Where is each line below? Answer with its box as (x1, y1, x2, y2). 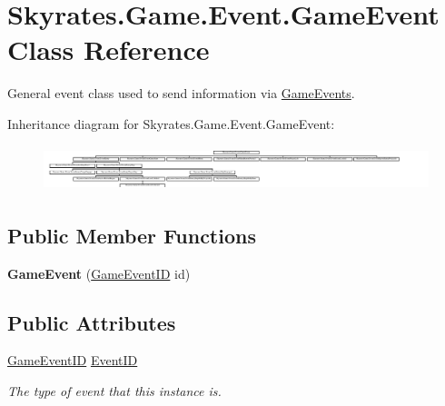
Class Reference (7, 31, 210, 68)
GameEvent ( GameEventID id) (7, 263, 191, 282)
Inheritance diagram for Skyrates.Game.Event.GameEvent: (7, 114, 335, 133)
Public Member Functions (7, 221, 256, 249)
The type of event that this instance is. (7, 381, 222, 400)
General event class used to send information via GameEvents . (7, 84, 355, 103)
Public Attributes (7, 308, 176, 336)
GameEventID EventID (7, 351, 138, 370)
